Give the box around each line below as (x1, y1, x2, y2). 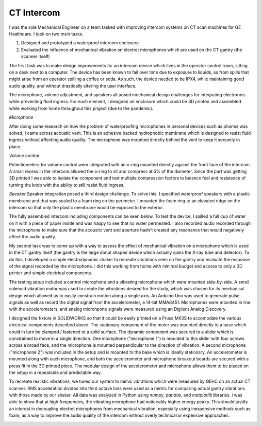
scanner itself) (21, 53, 50, 59)
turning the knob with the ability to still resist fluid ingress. (9, 182, 125, 188)
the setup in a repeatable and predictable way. (9, 370, 102, 375)
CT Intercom (9, 7, 60, 18)
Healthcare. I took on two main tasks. (9, 31, 83, 36)
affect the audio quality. (9, 234, 56, 240)
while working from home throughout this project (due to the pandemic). (9, 105, 154, 111)
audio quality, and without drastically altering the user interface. (9, 83, 137, 89)
